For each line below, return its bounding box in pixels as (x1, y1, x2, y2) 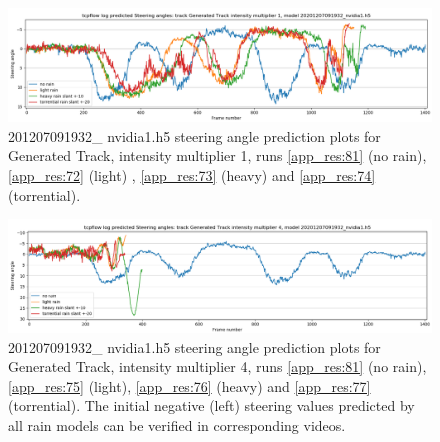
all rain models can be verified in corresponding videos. (8, 415, 346, 436)
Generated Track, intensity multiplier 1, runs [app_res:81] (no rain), (8, 145, 427, 166)
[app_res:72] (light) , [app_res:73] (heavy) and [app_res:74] (8, 165, 376, 186)
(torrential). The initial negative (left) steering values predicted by (8, 395, 415, 416)
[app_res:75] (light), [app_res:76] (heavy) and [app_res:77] (8, 375, 371, 396)
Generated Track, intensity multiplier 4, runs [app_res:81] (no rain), (8, 356, 427, 377)
